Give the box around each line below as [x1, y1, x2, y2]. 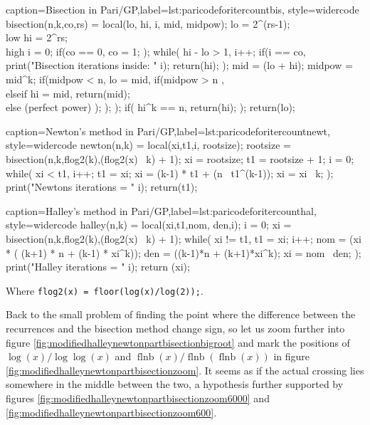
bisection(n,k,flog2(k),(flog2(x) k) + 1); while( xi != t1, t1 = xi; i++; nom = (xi [6, 231, 361, 246]
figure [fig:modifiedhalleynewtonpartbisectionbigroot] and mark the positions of [6, 335, 350, 350]
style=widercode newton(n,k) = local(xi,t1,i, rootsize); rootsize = [6, 137, 291, 152]
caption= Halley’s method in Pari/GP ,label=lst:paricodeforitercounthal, [6, 203, 317, 218]
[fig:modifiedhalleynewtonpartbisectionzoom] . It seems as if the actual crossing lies [6, 362, 364, 377]
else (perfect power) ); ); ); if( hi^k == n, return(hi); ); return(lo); [6, 100, 295, 115]
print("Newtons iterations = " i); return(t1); [6, 179, 198, 194]
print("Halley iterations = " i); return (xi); [6, 259, 190, 274]
